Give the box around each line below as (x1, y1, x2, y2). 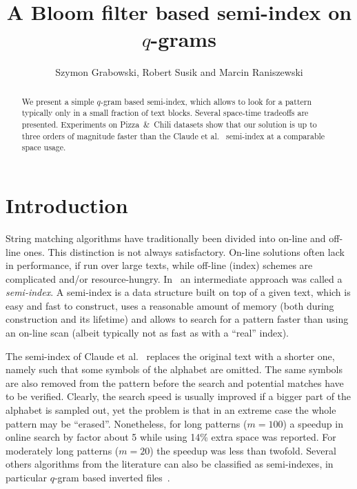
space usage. (21, 141, 66, 153)
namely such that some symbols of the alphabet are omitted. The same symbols (6, 362, 343, 377)
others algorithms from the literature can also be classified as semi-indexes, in (6, 457, 334, 471)
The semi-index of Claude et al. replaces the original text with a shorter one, (6, 348, 335, 363)
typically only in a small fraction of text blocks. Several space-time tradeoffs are (21, 107, 309, 119)
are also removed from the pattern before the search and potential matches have (6, 375, 344, 390)
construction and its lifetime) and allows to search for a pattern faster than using (6, 312, 349, 326)
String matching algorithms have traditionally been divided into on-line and (6, 230, 326, 245)
